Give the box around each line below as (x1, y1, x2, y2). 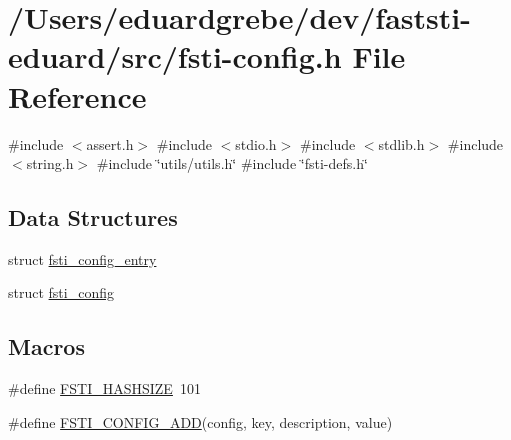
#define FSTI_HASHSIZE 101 (8, 378, 201, 399)
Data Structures (8, 202, 178, 233)
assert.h (86, 133, 134, 154)
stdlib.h (378, 133, 425, 154)
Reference (8, 75, 147, 116)
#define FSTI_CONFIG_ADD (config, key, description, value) (8, 411, 393, 432)
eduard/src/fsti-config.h (8, 36, 342, 77)
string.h (26, 153, 74, 174)
